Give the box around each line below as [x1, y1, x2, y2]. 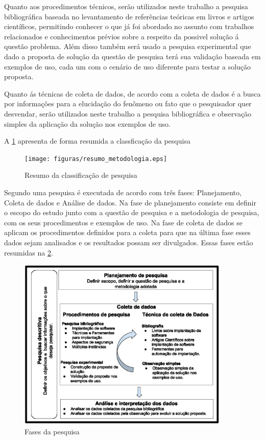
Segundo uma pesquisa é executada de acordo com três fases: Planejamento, [4, 187, 242, 197]
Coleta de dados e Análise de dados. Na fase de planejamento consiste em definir [4, 197, 256, 207]
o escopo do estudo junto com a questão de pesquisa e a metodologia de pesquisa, [4, 207, 259, 218]
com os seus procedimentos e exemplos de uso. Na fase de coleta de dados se [4, 217, 243, 227]
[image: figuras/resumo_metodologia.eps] [25, 155, 167, 163]
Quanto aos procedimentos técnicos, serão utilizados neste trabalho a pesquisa [4, 1, 248, 11]
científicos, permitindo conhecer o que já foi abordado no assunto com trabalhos [4, 21, 254, 32]
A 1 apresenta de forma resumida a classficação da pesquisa [4, 135, 190, 146]
